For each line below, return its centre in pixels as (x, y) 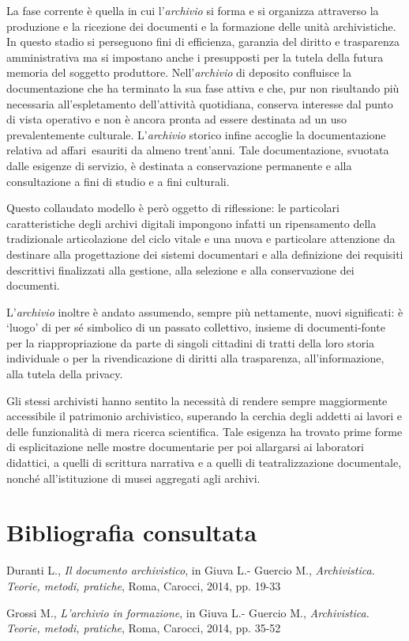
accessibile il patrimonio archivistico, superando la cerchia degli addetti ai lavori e (204, 416)
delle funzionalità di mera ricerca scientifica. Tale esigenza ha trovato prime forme (204, 431)
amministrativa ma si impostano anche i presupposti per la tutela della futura (195, 57)
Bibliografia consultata (132, 532)
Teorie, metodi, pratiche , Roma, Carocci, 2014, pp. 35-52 (144, 628)
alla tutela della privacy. (65, 374)
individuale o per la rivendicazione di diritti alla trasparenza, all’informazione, (195, 358)
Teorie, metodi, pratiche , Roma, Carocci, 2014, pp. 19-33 (144, 585)
